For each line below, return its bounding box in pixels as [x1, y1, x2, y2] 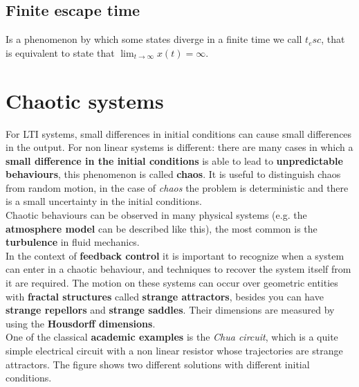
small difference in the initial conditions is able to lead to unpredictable [6, 153, 343, 168]
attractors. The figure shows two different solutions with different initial [6, 357, 310, 371]
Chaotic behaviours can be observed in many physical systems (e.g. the [6, 208, 307, 222]
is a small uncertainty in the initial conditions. [6, 194, 202, 208]
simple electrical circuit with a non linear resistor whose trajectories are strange [6, 343, 343, 358]
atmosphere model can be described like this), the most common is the [6, 221, 317, 235]
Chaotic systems [6, 86, 164, 114]
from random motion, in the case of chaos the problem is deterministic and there [6, 180, 349, 195]
